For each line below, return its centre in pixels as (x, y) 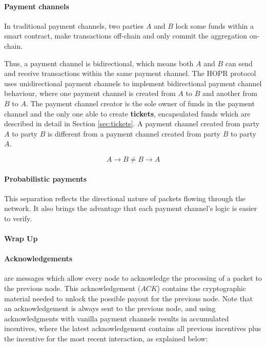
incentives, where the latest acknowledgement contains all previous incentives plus (133, 328)
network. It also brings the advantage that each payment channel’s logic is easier (131, 208)
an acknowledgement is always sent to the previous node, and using (110, 308)
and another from (230, 93)
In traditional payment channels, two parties (74, 25)
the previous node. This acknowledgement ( (73, 288)
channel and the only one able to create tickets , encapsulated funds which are (127, 113)
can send (239, 63)
